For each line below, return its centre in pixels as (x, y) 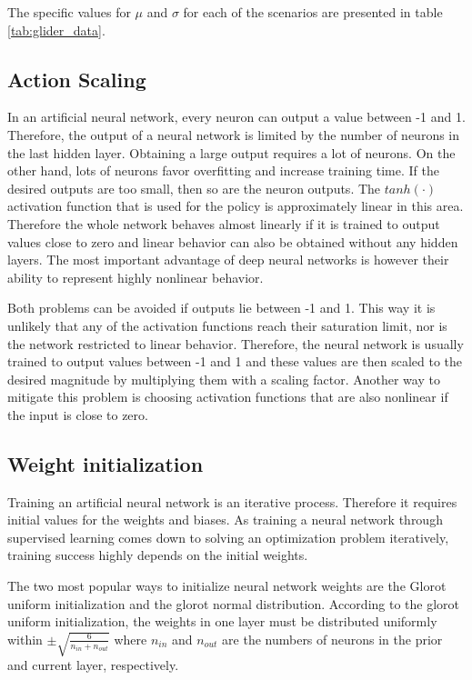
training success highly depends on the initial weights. (158, 555)
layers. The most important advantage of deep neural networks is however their (228, 260)
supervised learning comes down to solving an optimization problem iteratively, (228, 537)
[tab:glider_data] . (56, 30)
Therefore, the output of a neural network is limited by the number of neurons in (234, 134)
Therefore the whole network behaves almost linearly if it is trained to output (224, 223)
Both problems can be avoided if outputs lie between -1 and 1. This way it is (221, 308)
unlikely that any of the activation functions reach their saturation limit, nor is (227, 325)
